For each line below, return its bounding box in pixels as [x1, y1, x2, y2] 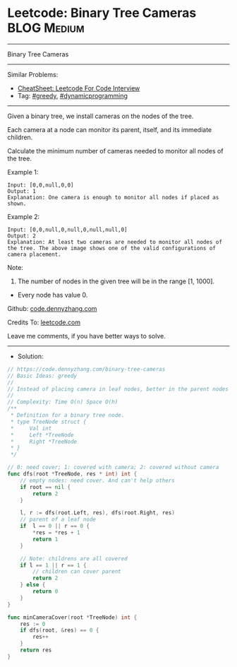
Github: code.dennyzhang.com [7, 304, 97, 312]
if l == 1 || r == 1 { [20, 562, 87, 569]
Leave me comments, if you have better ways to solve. [7, 331, 166, 340]
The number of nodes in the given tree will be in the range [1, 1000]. [17, 277, 215, 285]
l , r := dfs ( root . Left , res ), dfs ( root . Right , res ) [20, 509, 175, 517]
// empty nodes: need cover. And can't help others [20, 477, 175, 484]
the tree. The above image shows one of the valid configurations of [7, 244, 217, 252]
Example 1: [7, 167, 39, 176]
